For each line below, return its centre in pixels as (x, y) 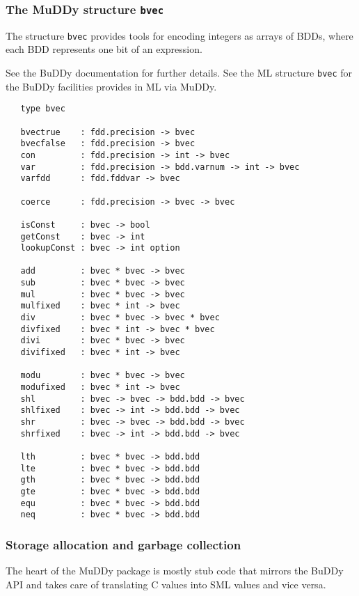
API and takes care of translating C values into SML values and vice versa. (166, 584)
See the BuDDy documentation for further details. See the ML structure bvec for (179, 73)
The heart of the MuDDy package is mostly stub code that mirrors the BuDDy (175, 571)
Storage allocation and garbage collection (123, 544)
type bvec (43, 109)
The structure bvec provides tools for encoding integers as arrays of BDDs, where (179, 35)
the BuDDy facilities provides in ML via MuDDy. (111, 86)
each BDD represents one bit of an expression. (104, 49)
